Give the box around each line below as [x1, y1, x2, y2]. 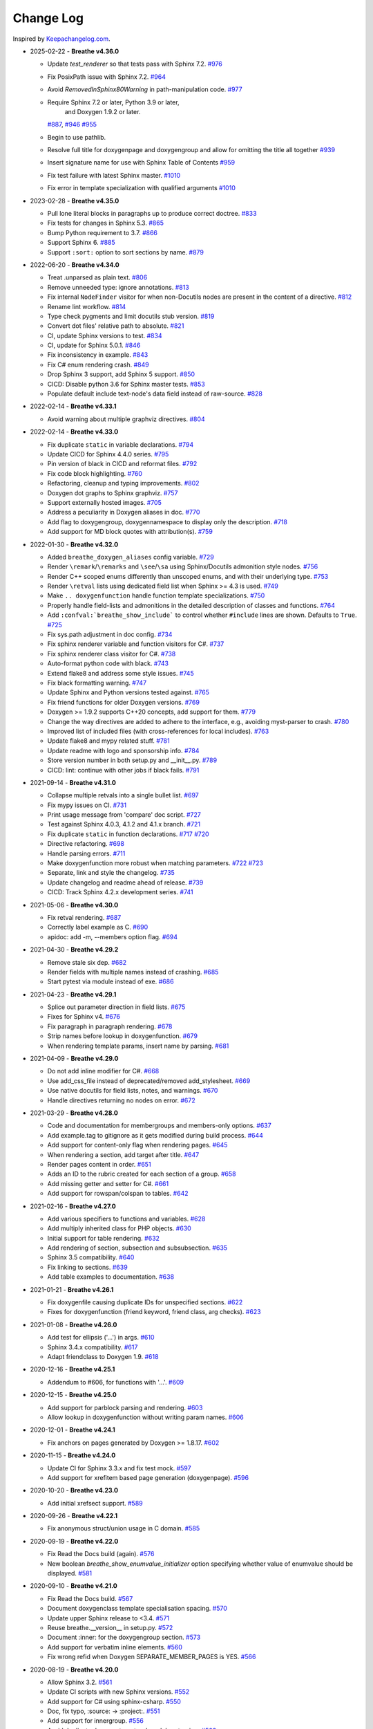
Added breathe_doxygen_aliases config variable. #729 [47, 553, 214, 561]
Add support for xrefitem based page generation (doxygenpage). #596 [47, 1473, 249, 1481]
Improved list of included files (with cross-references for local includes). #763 [47, 727, 269, 735]
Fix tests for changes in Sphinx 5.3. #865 [47, 219, 164, 228]
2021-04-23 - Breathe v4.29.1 [30, 990, 117, 999]
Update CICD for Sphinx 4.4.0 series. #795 [47, 450, 169, 458]
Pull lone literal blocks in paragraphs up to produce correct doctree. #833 [47, 210, 257, 218]
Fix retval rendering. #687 [47, 913, 122, 921]
